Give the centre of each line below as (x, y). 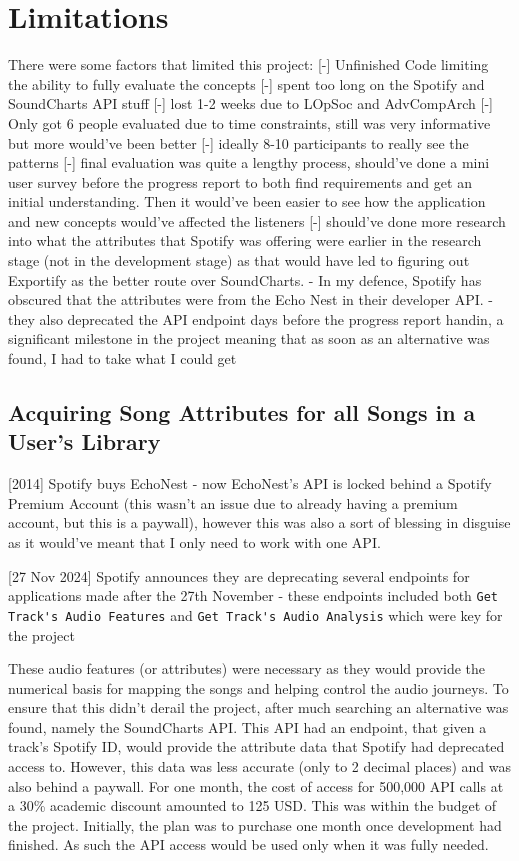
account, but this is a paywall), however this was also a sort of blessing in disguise (259, 522)
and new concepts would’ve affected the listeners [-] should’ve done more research (257, 220)
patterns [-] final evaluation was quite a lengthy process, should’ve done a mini (249, 162)
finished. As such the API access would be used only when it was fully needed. (248, 844)
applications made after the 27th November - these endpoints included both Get (253, 595)
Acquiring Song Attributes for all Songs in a (242, 412)
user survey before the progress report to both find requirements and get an (240, 181)
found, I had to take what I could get (122, 358)
